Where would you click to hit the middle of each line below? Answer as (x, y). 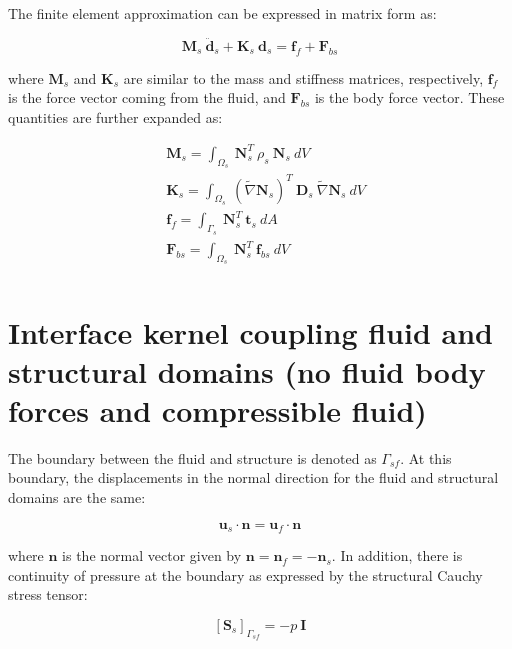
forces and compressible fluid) (217, 409)
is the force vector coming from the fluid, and (147, 97)
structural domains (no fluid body (247, 370)
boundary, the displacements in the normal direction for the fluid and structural (253, 477)
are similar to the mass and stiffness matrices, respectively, (303, 77)
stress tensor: (48, 594)
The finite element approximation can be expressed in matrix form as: (222, 13)
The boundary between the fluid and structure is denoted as (192, 457)
